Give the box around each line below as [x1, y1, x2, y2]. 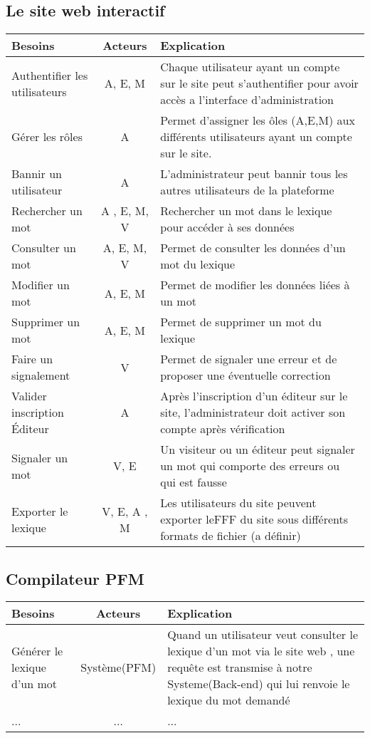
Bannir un [11, 165, 62, 182]
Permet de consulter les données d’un [160, 239, 346, 256]
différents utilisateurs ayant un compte [160, 128, 352, 145]
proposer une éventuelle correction [160, 367, 331, 384]
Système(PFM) [80, 659, 157, 676]
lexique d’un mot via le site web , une [167, 643, 355, 660]
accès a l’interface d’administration [160, 91, 334, 108]
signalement [11, 367, 70, 384]
